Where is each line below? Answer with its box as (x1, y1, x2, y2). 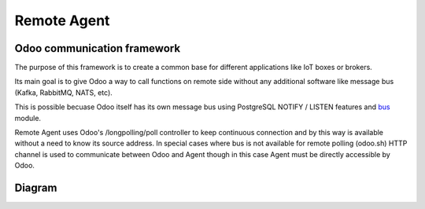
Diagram (14, 181, 57, 194)
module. (14, 113, 42, 123)
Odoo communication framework (14, 42, 181, 55)
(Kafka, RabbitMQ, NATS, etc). (14, 87, 113, 97)
